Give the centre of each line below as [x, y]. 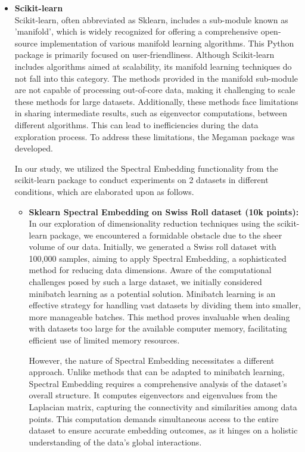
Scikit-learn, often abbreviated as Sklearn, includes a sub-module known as [151, 19]
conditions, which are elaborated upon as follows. [104, 191]
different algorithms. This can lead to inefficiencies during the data [136, 124]
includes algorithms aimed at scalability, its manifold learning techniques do [153, 66]
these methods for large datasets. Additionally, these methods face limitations [156, 101]
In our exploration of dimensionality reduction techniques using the [152, 223]
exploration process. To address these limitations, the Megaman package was [155, 136]
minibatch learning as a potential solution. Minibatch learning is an [152, 293]
